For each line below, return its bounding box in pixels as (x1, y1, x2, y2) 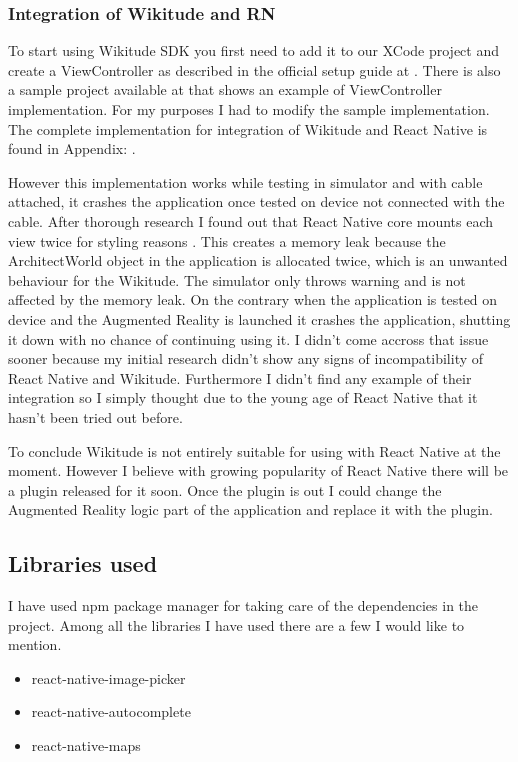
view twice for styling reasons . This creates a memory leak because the (8, 230, 446, 251)
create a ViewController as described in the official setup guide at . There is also (8, 59, 501, 80)
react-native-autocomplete (31, 701, 191, 722)
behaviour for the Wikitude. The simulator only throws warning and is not (8, 269, 466, 290)
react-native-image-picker (31, 667, 186, 688)
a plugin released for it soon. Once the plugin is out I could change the (8, 479, 442, 500)
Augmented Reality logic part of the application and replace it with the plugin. (8, 499, 493, 520)
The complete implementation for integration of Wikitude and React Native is (8, 118, 488, 139)
